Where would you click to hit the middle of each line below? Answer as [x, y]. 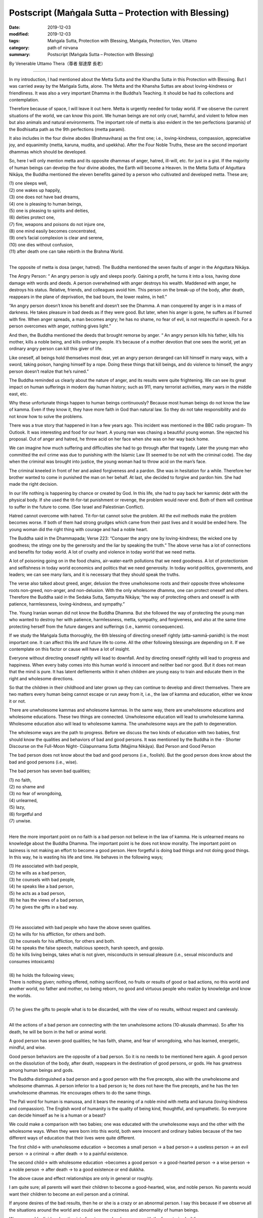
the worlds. [20, 995]
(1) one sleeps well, [28, 183]
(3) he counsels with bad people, [42, 880]
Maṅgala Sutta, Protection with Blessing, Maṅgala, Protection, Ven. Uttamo [122, 41]
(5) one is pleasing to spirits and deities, [49, 210]
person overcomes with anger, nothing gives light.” [60, 326]
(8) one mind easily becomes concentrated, [53, 231]
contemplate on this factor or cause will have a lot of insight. [70, 649]
